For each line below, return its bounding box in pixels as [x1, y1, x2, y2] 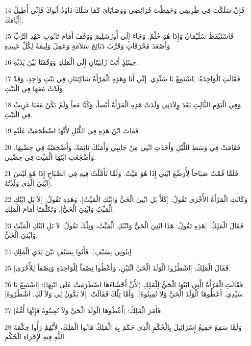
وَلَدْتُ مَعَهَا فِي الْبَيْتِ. [4, 83, 65, 93]
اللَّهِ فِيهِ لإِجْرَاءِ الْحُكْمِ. [4, 331, 66, 342]
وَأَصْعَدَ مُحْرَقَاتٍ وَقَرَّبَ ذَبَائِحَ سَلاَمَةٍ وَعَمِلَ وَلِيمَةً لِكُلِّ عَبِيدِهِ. [4, 40, 172, 50]
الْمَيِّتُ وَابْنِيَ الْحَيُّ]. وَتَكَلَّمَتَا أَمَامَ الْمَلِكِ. [4, 203, 115, 214]
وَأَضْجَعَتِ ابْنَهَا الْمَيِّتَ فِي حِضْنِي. [4, 151, 96, 162]
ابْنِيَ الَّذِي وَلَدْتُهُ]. [4, 177, 52, 188]
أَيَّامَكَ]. [4, 14, 24, 25]
